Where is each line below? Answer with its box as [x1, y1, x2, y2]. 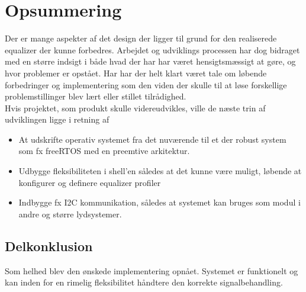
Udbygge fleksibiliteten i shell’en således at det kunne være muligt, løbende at [18, 165, 302, 177]
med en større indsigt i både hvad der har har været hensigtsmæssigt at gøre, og [5, 55, 296, 68]
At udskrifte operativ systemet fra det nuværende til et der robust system [18, 133, 286, 145]
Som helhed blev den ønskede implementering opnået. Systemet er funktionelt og [5, 264, 298, 277]
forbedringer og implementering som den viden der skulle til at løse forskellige [5, 78, 287, 91]
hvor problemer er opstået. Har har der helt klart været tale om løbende [5, 66, 267, 79]
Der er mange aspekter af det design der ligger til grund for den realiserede [5, 32, 277, 44]
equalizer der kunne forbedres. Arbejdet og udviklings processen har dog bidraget [5, 43, 300, 56]
